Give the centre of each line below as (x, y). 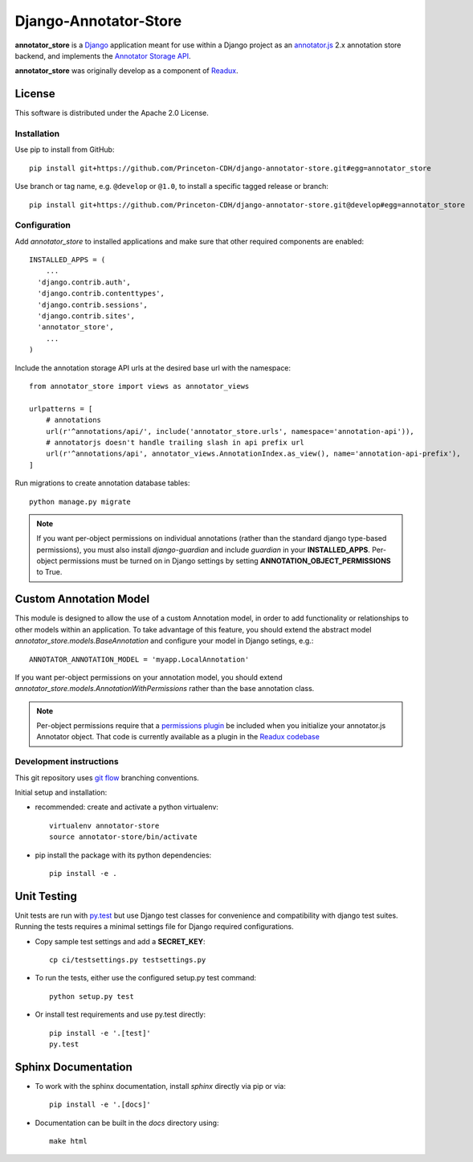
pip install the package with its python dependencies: (123, 855)
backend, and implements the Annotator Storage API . (103, 55)
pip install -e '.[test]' (100, 1033)
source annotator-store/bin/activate (124, 837)
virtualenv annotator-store (104, 825)
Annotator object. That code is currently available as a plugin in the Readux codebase (178, 737)
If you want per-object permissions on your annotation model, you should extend (149, 677)
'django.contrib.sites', (86, 316)
